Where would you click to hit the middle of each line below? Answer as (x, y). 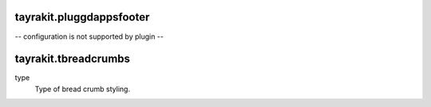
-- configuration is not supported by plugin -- (89, 36)
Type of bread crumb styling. (83, 89)
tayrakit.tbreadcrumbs (73, 59)
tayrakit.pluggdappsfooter (82, 17)
